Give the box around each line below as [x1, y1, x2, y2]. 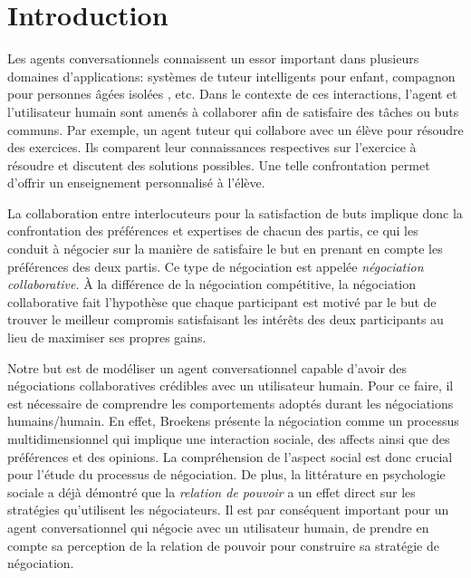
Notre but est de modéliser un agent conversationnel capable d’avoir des [7, 358, 408, 377]
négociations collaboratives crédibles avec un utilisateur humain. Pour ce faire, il [7, 376, 454, 395]
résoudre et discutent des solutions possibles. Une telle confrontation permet [7, 155, 430, 174]
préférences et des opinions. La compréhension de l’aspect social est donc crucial [7, 447, 453, 466]
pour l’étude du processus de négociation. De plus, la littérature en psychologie [7, 465, 446, 484]
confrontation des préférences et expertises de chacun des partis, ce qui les [7, 221, 418, 240]
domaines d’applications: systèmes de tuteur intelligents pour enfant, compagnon [7, 66, 456, 85]
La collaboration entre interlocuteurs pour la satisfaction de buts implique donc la [7, 203, 463, 222]
